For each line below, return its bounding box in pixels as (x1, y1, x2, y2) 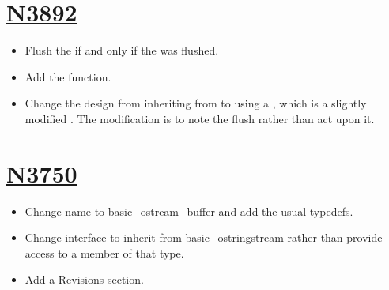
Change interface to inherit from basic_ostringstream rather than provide (25, 229, 383, 246)
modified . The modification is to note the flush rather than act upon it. (25, 110, 375, 126)
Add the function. (25, 68, 111, 85)
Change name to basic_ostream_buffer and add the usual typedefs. (25, 202, 353, 219)
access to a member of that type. (25, 244, 184, 261)
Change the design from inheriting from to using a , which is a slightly (25, 95, 367, 111)
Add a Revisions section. (25, 271, 144, 288)
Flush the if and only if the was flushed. (25, 42, 219, 58)
